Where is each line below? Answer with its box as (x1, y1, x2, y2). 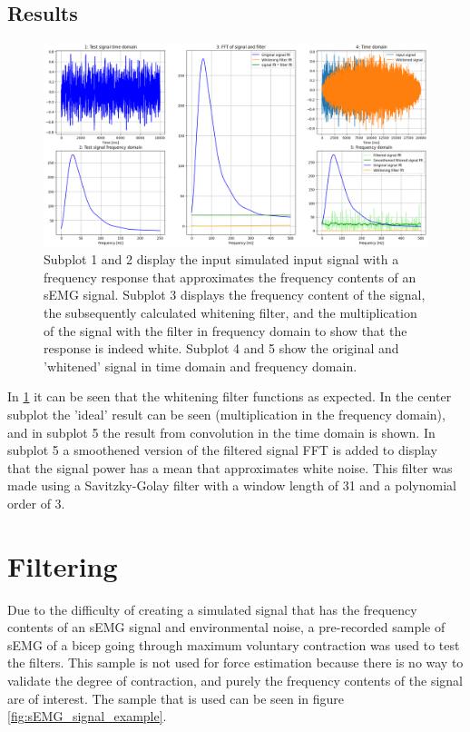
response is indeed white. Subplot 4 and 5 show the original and (44, 339, 399, 358)
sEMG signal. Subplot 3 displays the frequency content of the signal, (44, 285, 426, 304)
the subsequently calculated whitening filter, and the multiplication (44, 303, 417, 321)
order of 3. (7, 493, 65, 512)
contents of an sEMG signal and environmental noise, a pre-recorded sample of (7, 618, 446, 637)
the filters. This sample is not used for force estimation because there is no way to (7, 653, 464, 672)
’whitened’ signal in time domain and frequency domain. (44, 356, 357, 375)
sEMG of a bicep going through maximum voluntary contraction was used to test (7, 635, 460, 654)
